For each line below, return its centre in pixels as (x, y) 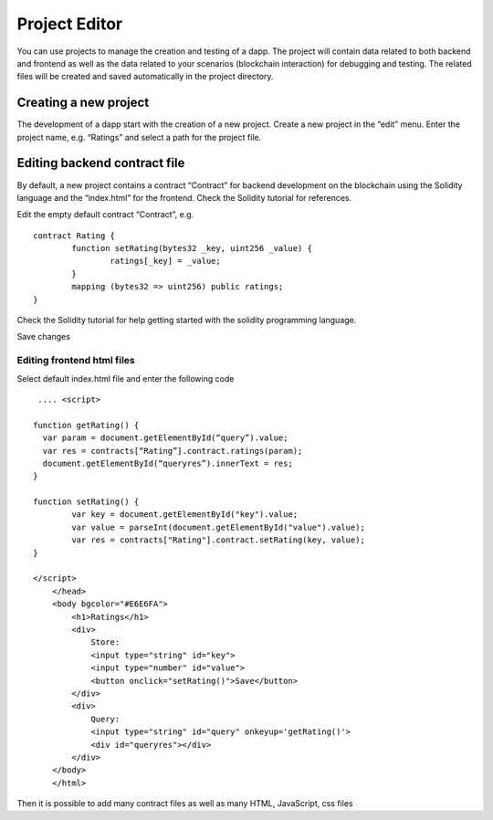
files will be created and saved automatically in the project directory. (145, 77)
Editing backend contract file (101, 163)
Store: (105, 642)
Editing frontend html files (76, 361)
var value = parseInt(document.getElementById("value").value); (218, 527)
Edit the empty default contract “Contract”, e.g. (105, 215)
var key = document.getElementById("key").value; (185, 515)
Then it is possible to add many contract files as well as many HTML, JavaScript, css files (185, 804)
